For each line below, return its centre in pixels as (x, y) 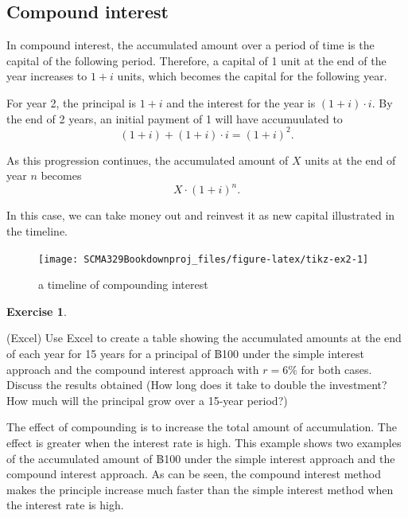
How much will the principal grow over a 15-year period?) (147, 400)
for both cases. (336, 369)
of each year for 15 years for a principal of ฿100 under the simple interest (185, 353)
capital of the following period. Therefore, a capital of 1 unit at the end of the (196, 60)
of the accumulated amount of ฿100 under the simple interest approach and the (201, 458)
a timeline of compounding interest (123, 284)
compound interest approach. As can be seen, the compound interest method (194, 474)
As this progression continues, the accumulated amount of (148, 160)
